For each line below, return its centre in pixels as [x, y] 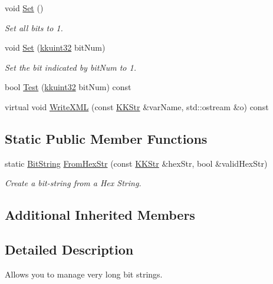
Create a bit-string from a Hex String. [73, 183]
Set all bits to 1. [34, 27]
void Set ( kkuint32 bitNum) [55, 47]
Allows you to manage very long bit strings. [84, 274]
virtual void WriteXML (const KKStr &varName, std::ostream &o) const [137, 106]
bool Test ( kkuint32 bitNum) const [68, 87]
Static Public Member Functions [106, 138]
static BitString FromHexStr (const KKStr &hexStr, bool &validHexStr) [136, 163]
